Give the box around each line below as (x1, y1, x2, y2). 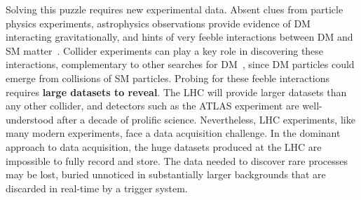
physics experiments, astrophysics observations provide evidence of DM (6, 15, 311, 30)
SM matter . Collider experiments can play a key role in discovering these (6, 43, 324, 58)
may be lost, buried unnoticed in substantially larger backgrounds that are (6, 167, 326, 182)
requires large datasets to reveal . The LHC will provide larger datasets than (6, 84, 347, 99)
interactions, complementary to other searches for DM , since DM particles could (6, 57, 355, 72)
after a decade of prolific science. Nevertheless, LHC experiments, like (57, 112, 355, 126)
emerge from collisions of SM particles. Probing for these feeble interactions (6, 70, 330, 85)
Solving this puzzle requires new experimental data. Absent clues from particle (6, 2, 343, 16)
